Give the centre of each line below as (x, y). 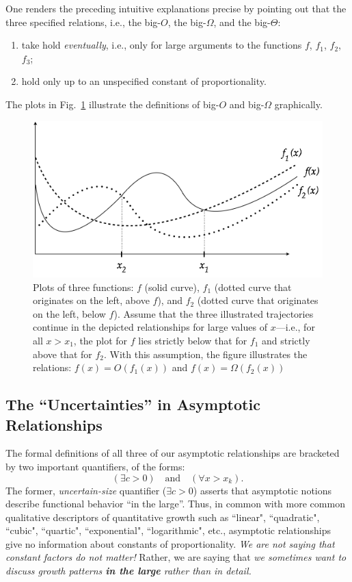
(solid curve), (172, 287)
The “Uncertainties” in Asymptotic (133, 404)
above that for (63, 354)
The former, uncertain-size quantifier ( (86, 490)
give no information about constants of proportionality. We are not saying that (170, 543)
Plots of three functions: (83, 287)
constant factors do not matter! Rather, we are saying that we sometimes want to (176, 557)
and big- (247, 104)
